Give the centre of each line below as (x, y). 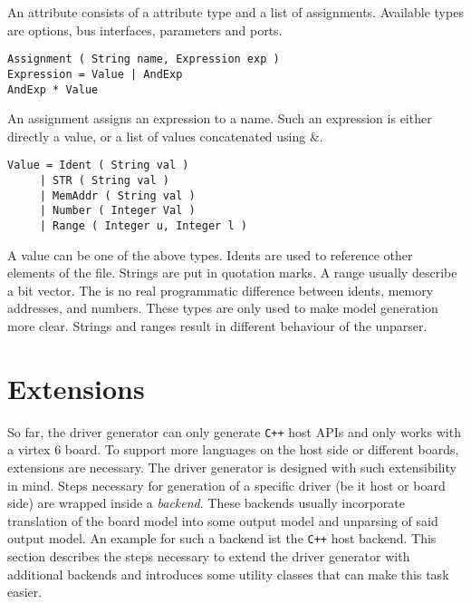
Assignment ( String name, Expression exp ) (144, 59)
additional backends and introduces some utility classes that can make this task (228, 574)
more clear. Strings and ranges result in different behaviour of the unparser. (217, 326)
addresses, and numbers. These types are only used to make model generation (223, 308)
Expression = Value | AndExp (95, 74)
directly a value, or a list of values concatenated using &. (165, 136)
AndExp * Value (53, 89)
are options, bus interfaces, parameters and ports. (145, 29)
